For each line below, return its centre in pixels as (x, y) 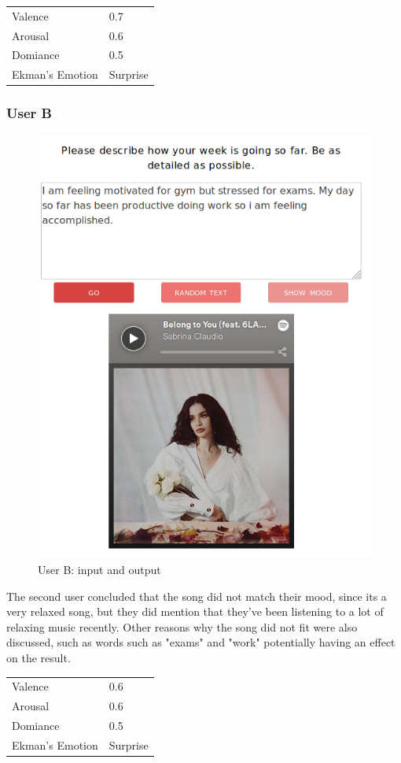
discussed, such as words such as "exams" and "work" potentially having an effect (201, 642)
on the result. (39, 657)
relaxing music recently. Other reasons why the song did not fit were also (182, 626)
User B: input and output (99, 570)
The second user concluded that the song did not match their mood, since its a (197, 596)
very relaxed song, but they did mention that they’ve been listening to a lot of (195, 611)
